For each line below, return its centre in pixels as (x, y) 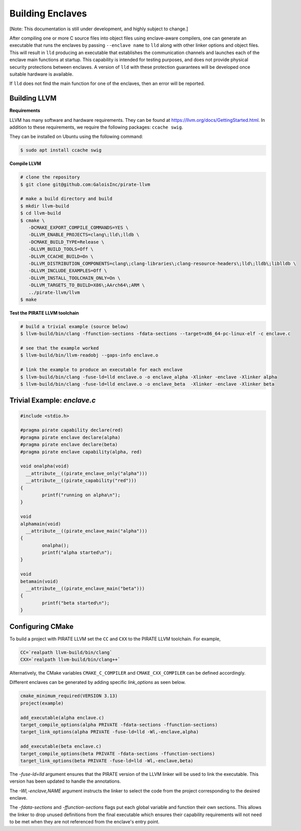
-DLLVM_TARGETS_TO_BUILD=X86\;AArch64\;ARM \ (87, 285)
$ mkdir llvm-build (45, 206)
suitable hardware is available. (42, 74)
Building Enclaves (48, 13)
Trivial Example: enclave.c (53, 400)
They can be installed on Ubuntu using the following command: (76, 137)
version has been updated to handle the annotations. (65, 781)
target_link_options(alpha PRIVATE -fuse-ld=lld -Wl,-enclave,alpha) (109, 732)
